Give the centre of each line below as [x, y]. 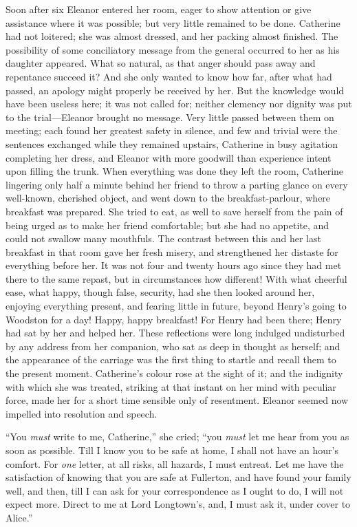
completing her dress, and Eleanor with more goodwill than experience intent [169, 157]
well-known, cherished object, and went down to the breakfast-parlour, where [168, 198]
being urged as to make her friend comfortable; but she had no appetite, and [167, 225]
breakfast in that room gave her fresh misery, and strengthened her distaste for [172, 251]
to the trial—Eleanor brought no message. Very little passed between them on [170, 117]
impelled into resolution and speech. [82, 413]
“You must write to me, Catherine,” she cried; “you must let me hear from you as [177, 437]
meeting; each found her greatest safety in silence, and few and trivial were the [172, 130]
